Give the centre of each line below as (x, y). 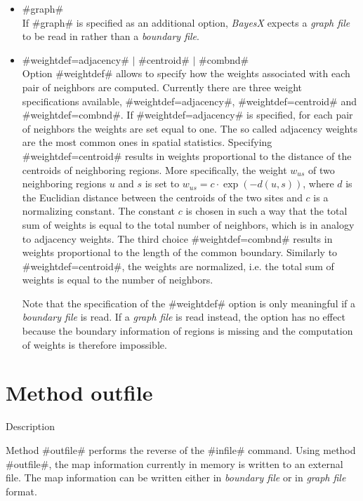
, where (318, 183)
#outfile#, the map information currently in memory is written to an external (174, 463)
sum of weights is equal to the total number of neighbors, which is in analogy (188, 224)
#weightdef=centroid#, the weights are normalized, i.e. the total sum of (178, 266)
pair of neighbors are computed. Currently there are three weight (162, 87)
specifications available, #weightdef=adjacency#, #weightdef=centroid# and (189, 101)
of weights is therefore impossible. (94, 344)
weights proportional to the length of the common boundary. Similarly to (180, 252)
